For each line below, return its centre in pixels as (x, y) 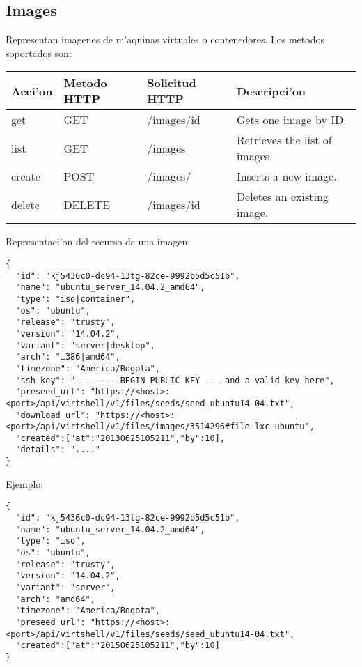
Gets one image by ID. (291, 120)
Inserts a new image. (286, 176)
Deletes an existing (282, 197)
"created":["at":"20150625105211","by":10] (118, 646)
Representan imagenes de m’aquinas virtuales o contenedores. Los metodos (165, 39)
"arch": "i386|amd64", (68, 357)
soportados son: (39, 53)
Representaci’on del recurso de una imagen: (98, 242)
